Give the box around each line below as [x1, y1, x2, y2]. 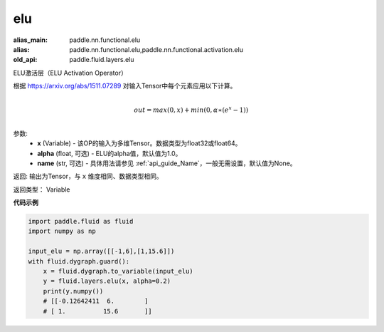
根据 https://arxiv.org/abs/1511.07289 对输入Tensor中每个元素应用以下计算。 [13, 82, 237, 90]
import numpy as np [28, 227, 96, 235]
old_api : [13, 56, 38, 64]
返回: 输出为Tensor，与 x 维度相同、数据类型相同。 [13, 172, 163, 181]
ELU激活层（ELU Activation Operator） [13, 68, 127, 77]
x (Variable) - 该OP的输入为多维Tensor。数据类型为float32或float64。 [37, 139, 242, 147]
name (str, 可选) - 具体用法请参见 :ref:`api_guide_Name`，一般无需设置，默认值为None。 [37, 159, 297, 167]
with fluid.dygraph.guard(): [28, 257, 130, 265]
